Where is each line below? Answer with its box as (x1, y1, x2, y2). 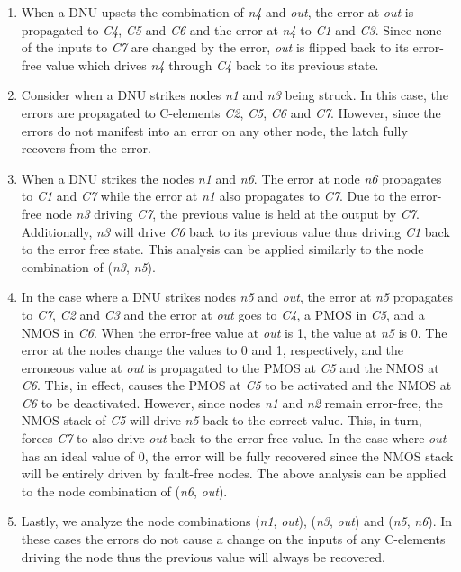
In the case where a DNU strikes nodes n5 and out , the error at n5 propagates (21, 287, 453, 306)
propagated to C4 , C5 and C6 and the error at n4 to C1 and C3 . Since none (21, 20, 442, 39)
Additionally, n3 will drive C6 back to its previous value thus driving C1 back (21, 222, 450, 241)
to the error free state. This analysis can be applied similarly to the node (21, 240, 424, 259)
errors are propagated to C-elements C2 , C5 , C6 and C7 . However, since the (21, 103, 441, 122)
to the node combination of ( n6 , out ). (21, 481, 228, 500)
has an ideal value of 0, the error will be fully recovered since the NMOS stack (21, 446, 454, 465)
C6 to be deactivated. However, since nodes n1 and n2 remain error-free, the (21, 393, 443, 412)
